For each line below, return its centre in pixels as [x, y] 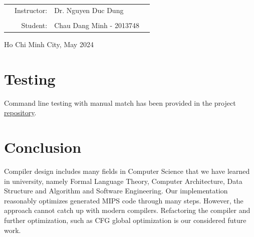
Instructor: [31, 10]
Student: [34, 25]
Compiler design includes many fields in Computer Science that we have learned [127, 171]
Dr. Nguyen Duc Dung [89, 10]
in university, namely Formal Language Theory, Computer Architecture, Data [123, 181]
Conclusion [43, 147]
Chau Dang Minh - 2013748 [97, 25]
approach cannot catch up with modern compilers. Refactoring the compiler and [127, 210]
